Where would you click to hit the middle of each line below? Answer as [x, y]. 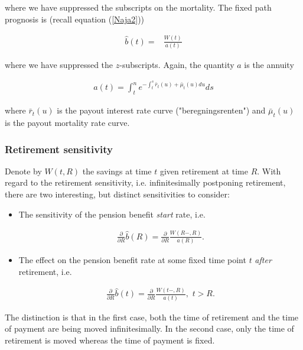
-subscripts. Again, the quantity [177, 64]
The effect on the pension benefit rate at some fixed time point [132, 259]
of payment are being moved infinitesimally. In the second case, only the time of [149, 328]
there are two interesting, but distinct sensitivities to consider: [117, 194]
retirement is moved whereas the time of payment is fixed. [110, 340]
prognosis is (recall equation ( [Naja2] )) [75, 19]
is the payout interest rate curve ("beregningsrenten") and [161, 110]
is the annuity [269, 64]
